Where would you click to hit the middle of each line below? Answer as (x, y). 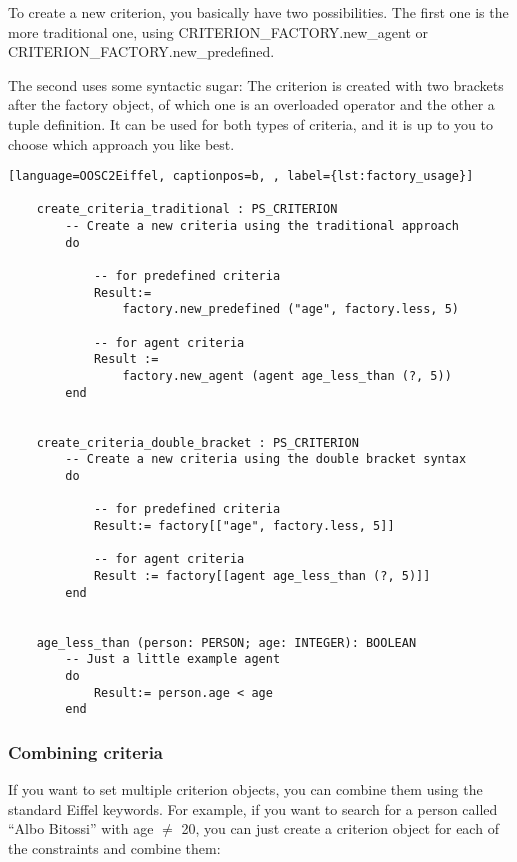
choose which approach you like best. (121, 143)
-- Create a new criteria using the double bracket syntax (266, 459)
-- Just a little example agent (173, 659)
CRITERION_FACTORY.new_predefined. (141, 51)
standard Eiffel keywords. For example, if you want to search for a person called (253, 808)
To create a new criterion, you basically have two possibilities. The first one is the (258, 12)
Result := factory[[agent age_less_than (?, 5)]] (262, 575)
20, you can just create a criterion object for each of (340, 828)
